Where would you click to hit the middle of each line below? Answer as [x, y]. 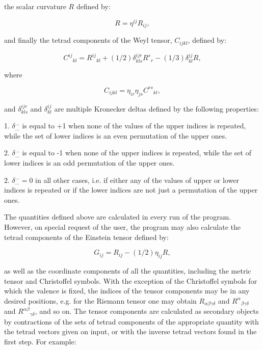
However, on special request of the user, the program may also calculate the [123, 227]
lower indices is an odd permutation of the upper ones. [89, 163]
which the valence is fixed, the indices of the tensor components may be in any [127, 291]
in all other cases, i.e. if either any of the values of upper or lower [137, 180]
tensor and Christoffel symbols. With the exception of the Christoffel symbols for [131, 280]
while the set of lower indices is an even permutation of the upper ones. [116, 135]
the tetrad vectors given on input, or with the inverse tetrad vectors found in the [130, 331]
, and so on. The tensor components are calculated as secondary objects [147, 311]
